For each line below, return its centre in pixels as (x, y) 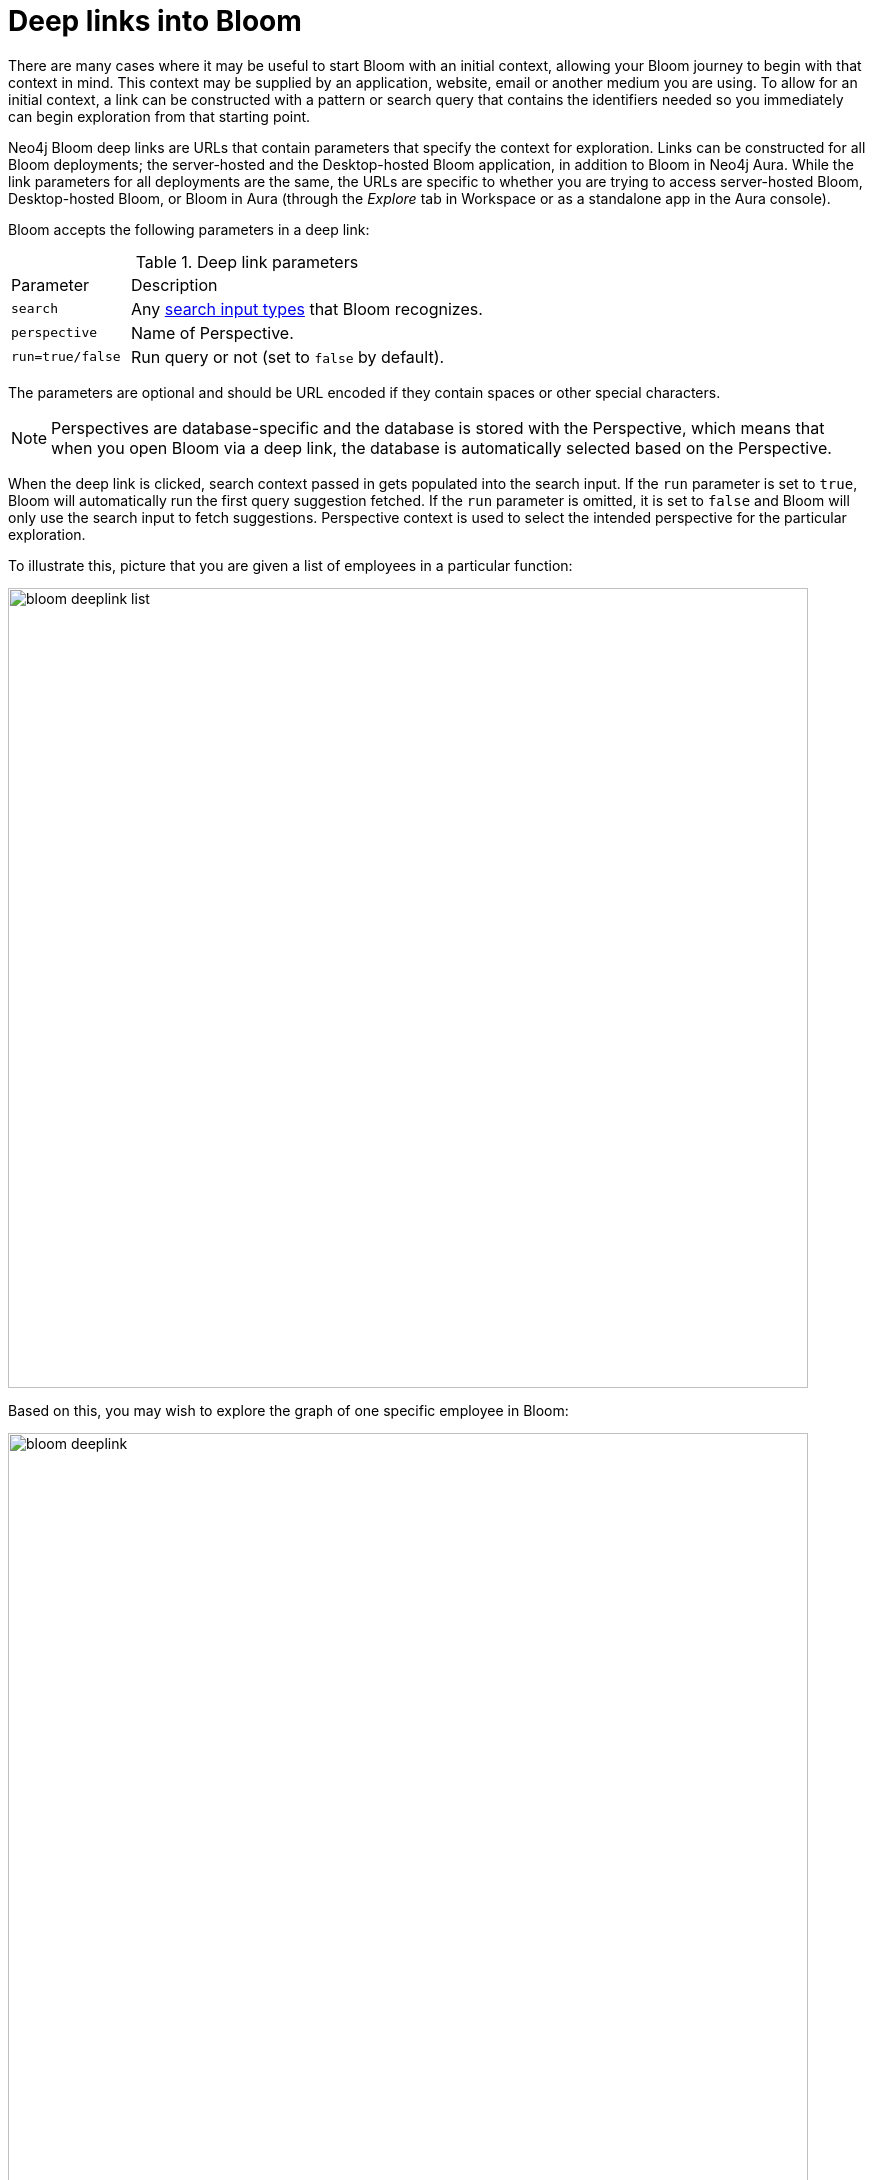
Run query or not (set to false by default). (287, 356)
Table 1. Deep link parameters (247, 261)
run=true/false (66, 357)
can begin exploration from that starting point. (159, 116)
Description (174, 284)
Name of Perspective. (212, 332)
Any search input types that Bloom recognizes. (306, 308)
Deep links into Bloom (155, 21)
